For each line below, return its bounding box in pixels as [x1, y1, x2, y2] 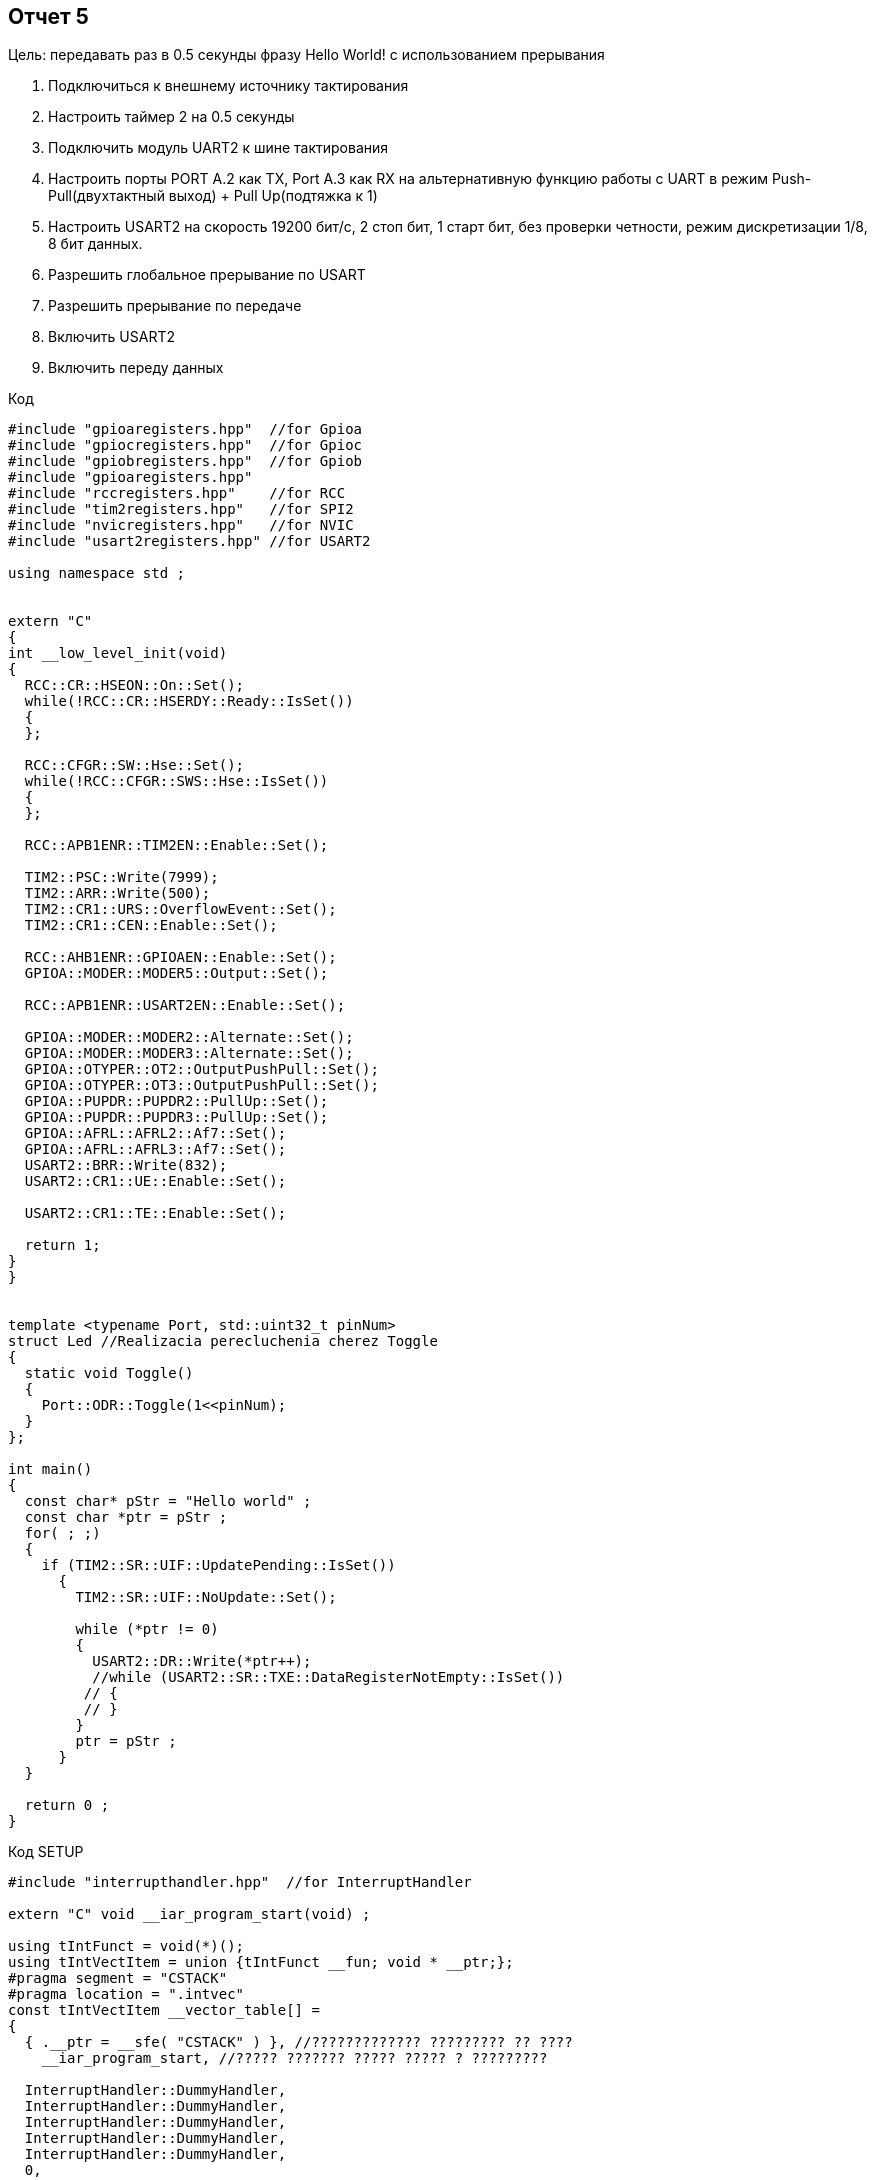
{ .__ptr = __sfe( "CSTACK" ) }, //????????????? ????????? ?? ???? [24, 2034, 573, 2051]
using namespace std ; [8, 565, 186, 582]
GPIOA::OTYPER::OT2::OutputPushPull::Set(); [24, 1061, 379, 1078]
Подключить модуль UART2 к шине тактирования [48, 139, 389, 157]
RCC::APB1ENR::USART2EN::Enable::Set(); [24, 997, 346, 1014]
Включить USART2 [48, 328, 175, 346]
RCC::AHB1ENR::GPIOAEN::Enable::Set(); [24, 949, 337, 966]
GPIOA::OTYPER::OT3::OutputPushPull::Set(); [24, 1077, 379, 1094]
